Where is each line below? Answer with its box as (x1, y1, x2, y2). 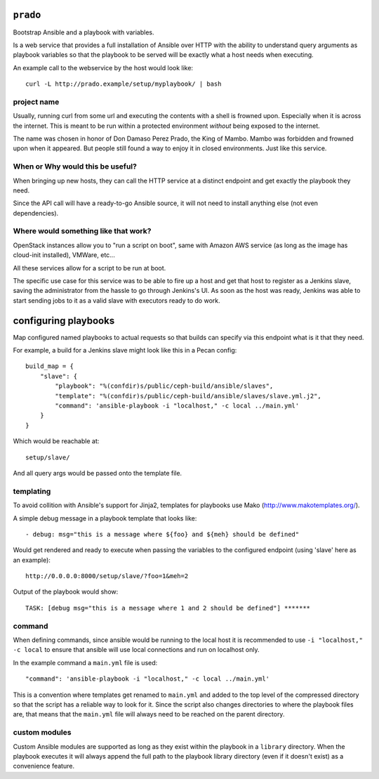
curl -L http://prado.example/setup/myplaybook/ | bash (25, 80, 222, 88)
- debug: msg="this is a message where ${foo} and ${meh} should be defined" (25, 530, 300, 538)
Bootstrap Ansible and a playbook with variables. (13, 28, 154, 37)
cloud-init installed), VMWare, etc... (13, 251, 115, 259)
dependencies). (13, 209, 59, 217)
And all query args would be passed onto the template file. (13, 469, 182, 477)
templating (13, 486, 51, 496)
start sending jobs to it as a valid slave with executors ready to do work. (13, 296, 220, 305)
